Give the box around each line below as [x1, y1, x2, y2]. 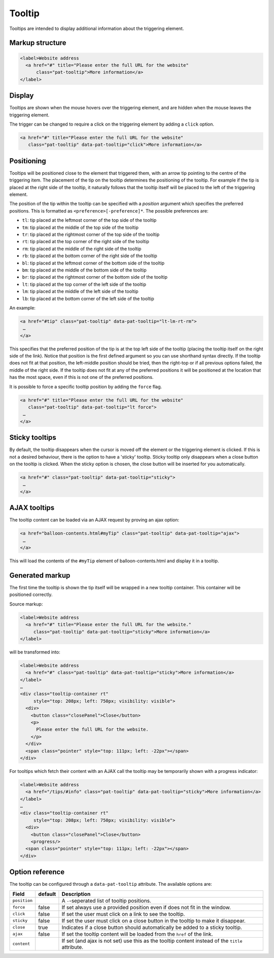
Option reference [9, 867, 65, 877]
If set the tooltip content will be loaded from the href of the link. [61, 931, 213, 938]
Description [61, 890, 91, 897]
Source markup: [9, 601, 43, 607]
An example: [9, 305, 36, 311]
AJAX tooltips [9, 503, 55, 512]
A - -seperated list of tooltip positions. [61, 897, 152, 904]
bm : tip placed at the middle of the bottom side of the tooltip [22, 267, 147, 273]
